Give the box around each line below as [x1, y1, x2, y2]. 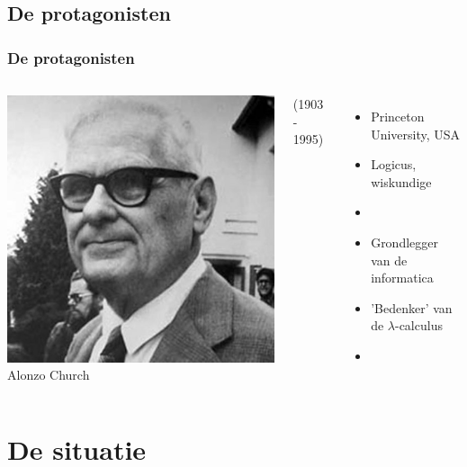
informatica [371, 268, 434, 287]
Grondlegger [371, 232, 438, 251]
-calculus [394, 316, 443, 335]
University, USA [371, 124, 461, 143]
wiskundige [371, 172, 432, 191]
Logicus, [371, 155, 417, 174]
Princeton [371, 107, 425, 125]
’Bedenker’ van [371, 298, 453, 317]
